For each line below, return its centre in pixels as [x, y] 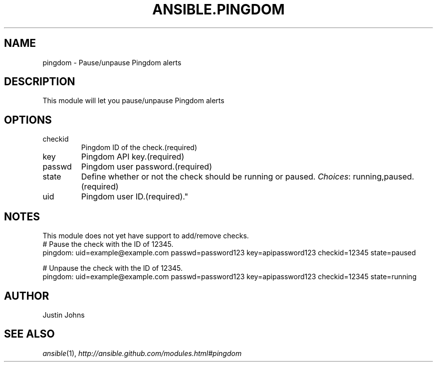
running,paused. [384, 177]
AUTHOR [27, 296]
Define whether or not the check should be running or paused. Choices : [216, 177]
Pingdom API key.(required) [133, 157]
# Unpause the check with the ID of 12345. [113, 268]
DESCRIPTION [40, 82]
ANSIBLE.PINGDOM [218, 9]
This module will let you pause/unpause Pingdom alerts [133, 101]
